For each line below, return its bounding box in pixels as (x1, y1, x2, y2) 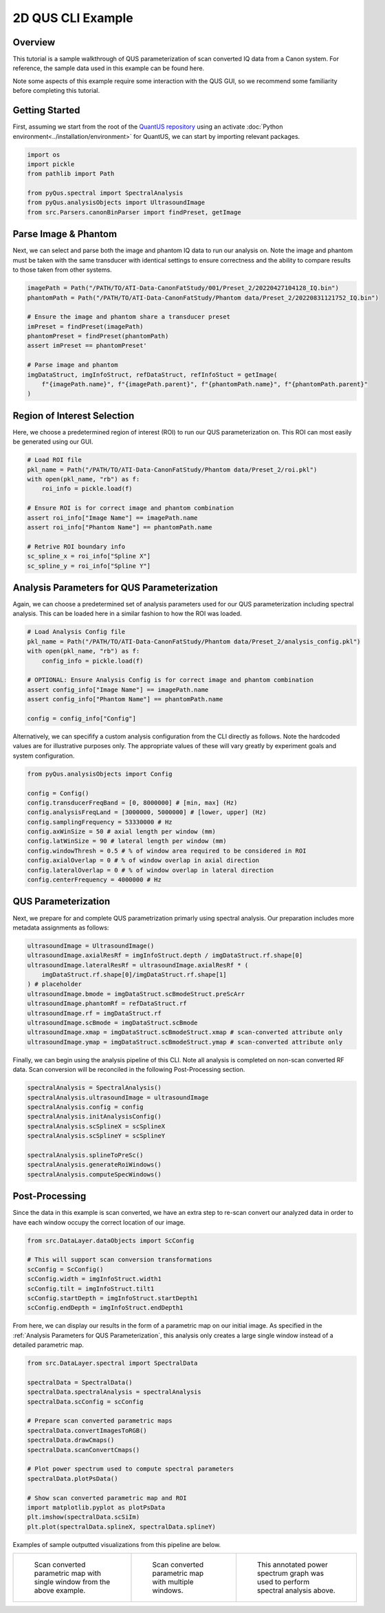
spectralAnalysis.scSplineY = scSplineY (27, 1132, 165, 1140)
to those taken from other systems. (12, 265, 113, 274)
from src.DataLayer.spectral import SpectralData (27, 1359, 198, 1368)
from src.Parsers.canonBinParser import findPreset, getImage (27, 208, 241, 216)
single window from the (34, 1577, 110, 1587)
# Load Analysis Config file (27, 628, 126, 636)
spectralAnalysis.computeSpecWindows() (27, 1170, 162, 1178)
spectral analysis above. (256, 1585, 336, 1595)
